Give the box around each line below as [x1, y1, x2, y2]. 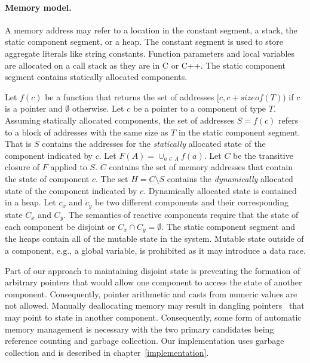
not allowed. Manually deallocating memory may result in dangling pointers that [5, 299, 305, 312]
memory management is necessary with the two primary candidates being [5, 322, 274, 335]
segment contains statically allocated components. [5, 70, 188, 83]
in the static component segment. [178, 125, 300, 138]
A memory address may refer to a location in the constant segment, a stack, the [5, 23, 297, 36]
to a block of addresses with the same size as [5, 125, 168, 138]
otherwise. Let [72, 102, 124, 115]
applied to [50, 161, 87, 173]
